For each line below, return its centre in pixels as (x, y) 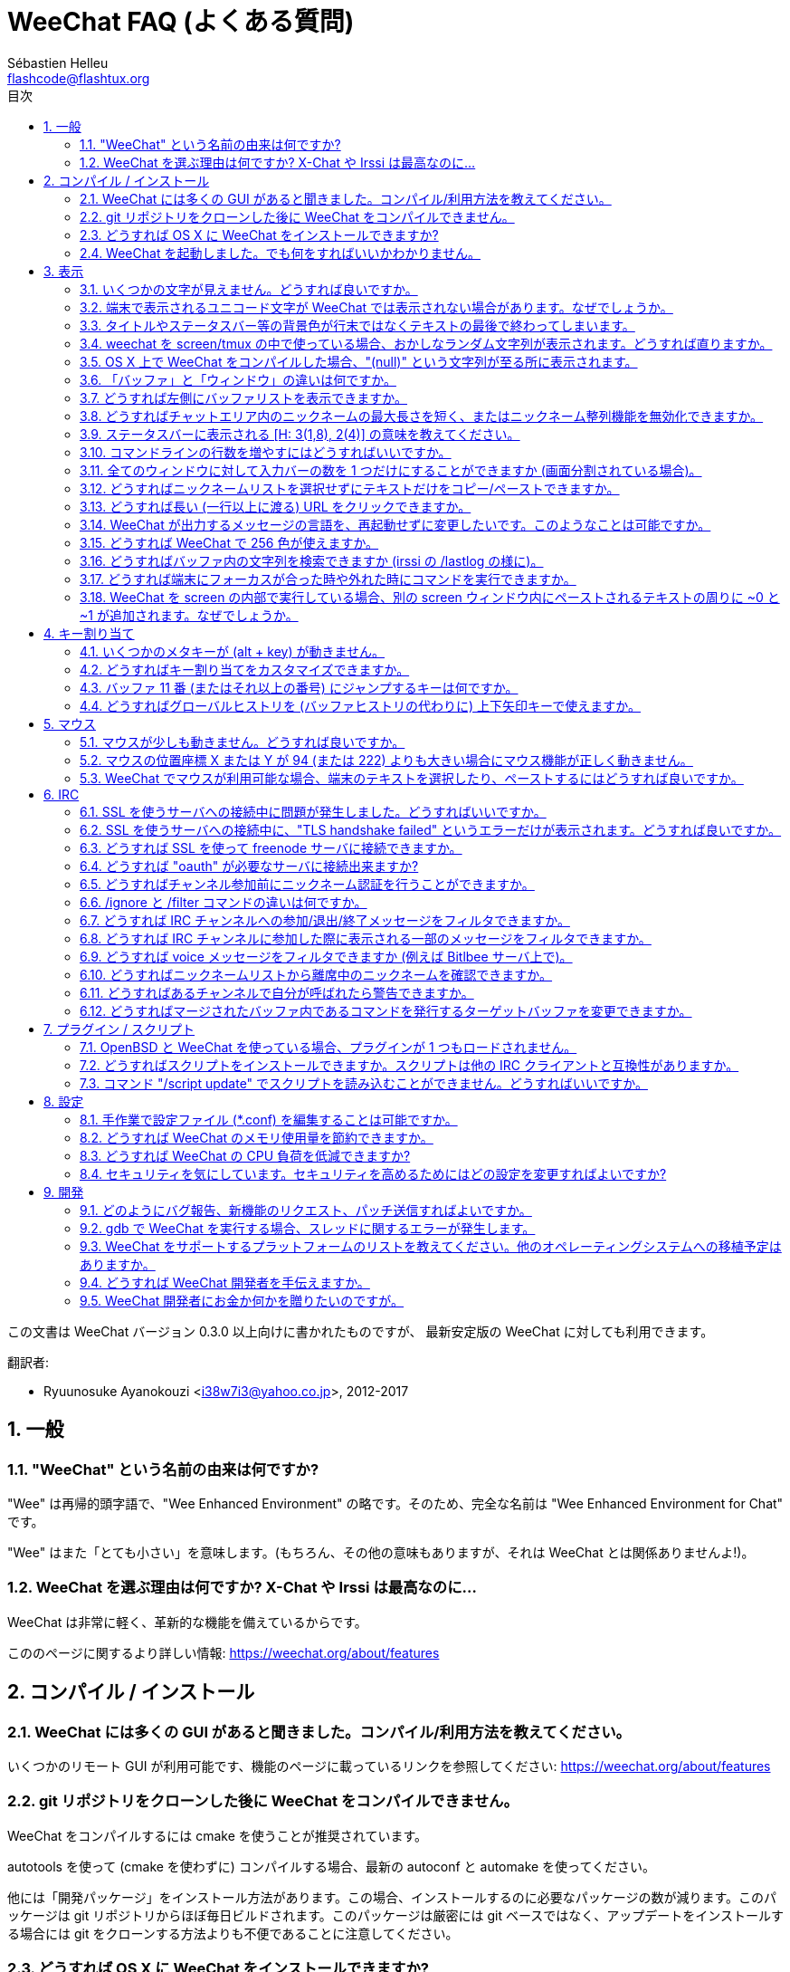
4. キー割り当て (89, 633)
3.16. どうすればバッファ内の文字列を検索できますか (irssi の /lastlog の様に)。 (312, 560)
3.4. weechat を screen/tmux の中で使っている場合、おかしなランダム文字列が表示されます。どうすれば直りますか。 (426, 343)
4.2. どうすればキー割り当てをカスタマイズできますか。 (245, 669)
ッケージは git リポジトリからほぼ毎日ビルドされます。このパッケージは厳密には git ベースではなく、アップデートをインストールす (395, 1915)
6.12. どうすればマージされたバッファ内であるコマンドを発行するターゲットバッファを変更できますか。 (386, 1010)
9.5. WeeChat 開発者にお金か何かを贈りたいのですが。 (242, 1300)
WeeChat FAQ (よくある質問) (181, 22)
